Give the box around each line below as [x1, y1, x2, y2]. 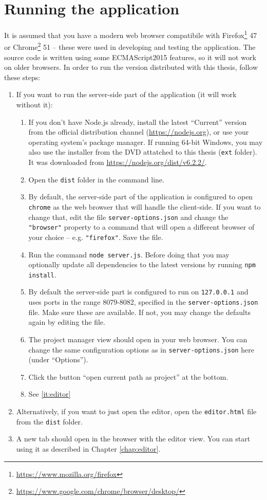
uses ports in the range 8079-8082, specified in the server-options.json [28, 297, 258, 307]
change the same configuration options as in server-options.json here [28, 344, 254, 355]
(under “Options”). [28, 354, 88, 365]
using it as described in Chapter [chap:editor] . [16, 443, 161, 454]
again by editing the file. [28, 317, 105, 327]
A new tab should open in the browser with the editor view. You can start [16, 433, 251, 444]
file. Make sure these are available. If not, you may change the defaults [28, 306, 251, 317]
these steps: [4, 71, 41, 82]
